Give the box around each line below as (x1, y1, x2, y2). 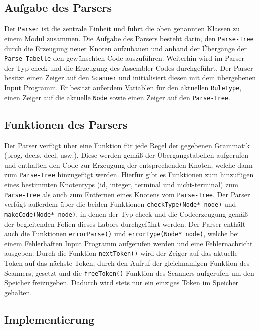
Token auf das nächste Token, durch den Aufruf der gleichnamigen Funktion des (4, 258, 250, 268)
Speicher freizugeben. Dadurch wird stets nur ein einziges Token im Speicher (4, 277, 239, 288)
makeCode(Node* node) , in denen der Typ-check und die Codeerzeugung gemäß (4, 208, 248, 219)
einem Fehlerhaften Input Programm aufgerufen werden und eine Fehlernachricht (4, 238, 253, 248)
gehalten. (4, 287, 32, 297)
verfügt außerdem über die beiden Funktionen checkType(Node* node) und (4, 199, 236, 209)
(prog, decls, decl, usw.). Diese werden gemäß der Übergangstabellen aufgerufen (4, 150, 248, 160)
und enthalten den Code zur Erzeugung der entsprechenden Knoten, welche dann (4, 159, 253, 170)
